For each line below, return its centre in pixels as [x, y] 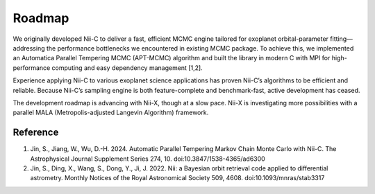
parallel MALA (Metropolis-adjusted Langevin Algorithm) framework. [111, 113]
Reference [36, 133]
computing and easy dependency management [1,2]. [127, 68]
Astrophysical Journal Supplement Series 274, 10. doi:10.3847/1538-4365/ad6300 [148, 159]
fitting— [342, 39]
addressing [29, 48]
